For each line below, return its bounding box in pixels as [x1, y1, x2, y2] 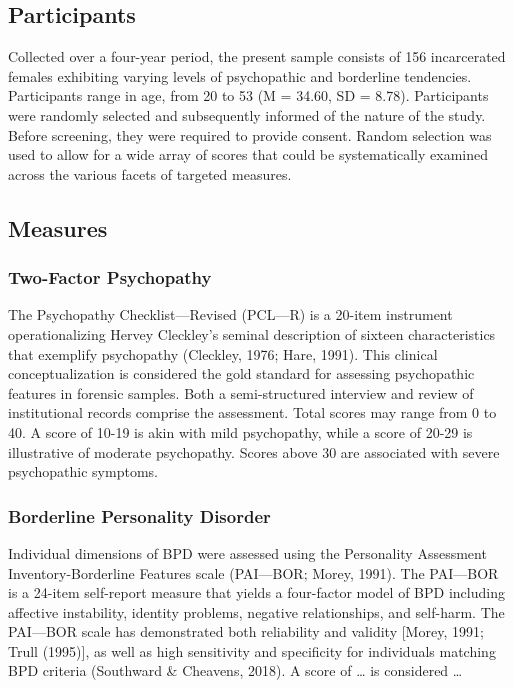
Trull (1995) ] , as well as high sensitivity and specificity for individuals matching [8, 640, 496, 661]
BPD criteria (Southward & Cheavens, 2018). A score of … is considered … [8, 660, 463, 681]
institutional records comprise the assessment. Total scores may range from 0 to [8, 402, 497, 423]
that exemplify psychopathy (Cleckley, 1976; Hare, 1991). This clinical [8, 343, 438, 364]
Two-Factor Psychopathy [8, 265, 212, 290]
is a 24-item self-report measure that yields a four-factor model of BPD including [8, 582, 505, 603]
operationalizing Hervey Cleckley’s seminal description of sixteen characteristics [8, 323, 496, 344]
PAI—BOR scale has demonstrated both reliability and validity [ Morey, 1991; [8, 621, 484, 642]
